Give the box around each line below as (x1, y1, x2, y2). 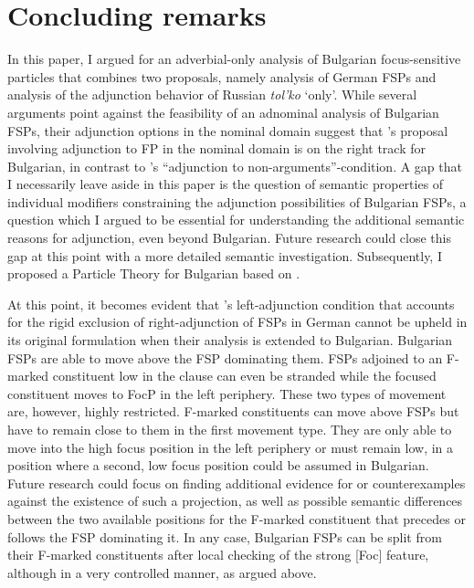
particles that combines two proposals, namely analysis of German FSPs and (7, 67, 437, 86)
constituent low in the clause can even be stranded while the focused (52, 366, 437, 385)
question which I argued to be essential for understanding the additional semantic (7, 210, 465, 229)
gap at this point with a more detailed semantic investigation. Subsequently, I (7, 246, 442, 265)
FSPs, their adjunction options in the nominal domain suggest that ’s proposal (7, 121, 448, 140)
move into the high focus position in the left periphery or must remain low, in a (7, 437, 454, 457)
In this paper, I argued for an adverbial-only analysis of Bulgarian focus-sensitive (7, 49, 461, 68)
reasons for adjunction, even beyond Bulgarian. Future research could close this (7, 228, 451, 247)
